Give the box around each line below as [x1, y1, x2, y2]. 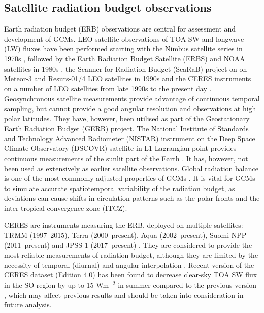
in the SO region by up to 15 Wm [4, 279, 109, 290]
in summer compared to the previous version [118, 279, 257, 290]
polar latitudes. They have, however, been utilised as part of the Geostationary [4, 113, 250, 123]
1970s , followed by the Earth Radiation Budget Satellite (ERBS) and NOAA [4, 53, 245, 64]
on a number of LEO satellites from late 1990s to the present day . [4, 83, 212, 93]
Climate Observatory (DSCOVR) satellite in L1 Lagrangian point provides [4, 143, 237, 153]
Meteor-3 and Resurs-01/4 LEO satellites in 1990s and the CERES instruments [4, 73, 251, 84]
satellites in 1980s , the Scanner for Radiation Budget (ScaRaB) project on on [4, 63, 247, 74]
